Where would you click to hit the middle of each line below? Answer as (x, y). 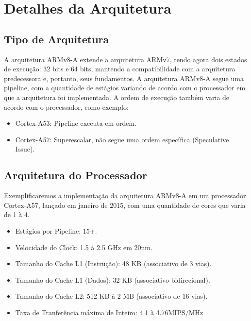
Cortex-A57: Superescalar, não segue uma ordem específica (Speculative (122, 139)
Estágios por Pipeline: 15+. (56, 230)
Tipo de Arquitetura (57, 39)
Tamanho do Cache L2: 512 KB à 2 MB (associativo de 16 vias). (111, 296)
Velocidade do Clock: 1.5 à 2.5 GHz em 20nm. (84, 247)
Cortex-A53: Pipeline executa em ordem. (76, 123)
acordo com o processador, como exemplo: (66, 107)
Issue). (25, 149)
